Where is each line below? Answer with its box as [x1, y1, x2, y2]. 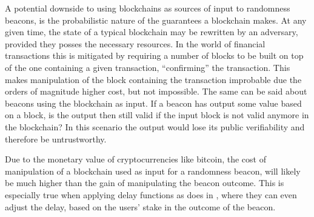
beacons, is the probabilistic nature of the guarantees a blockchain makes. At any [5, 13, 307, 26]
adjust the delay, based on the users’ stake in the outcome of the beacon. [5, 200, 276, 213]
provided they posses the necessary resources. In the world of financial [5, 37, 266, 50]
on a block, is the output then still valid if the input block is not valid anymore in [5, 109, 309, 121]
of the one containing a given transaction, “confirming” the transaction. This [5, 61, 290, 73]
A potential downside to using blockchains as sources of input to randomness [5, 2, 290, 14]
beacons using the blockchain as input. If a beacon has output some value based [5, 96, 302, 109]
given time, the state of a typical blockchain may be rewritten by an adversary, [5, 25, 298, 38]
